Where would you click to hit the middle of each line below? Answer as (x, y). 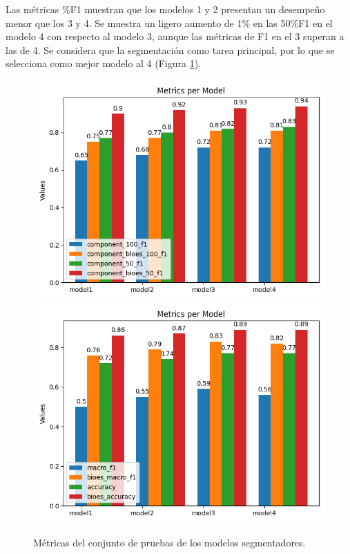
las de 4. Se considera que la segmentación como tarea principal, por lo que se (170, 49)
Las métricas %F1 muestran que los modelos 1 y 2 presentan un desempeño (165, 9)
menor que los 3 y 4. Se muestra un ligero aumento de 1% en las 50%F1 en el (169, 22)
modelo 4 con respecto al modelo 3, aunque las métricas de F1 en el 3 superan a (175, 36)
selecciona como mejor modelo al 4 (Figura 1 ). (104, 63)
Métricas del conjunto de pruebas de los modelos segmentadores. (169, 543)
